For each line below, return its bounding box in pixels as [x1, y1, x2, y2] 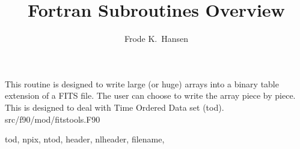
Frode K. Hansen [124, 32, 189, 45]
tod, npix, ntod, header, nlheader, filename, [5, 133, 165, 145]
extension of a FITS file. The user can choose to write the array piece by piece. [5, 89, 296, 102]
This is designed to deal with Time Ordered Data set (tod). [5, 101, 224, 113]
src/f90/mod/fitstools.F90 [5, 112, 100, 125]
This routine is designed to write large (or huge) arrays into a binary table [5, 77, 279, 90]
